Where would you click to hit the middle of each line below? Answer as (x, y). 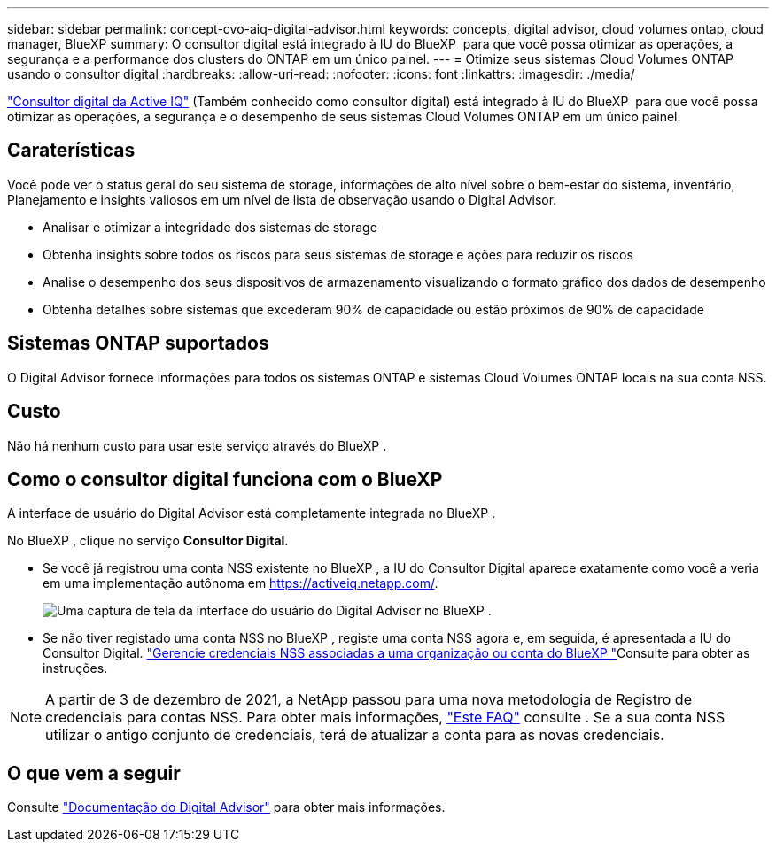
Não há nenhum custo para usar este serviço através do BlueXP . (197, 445)
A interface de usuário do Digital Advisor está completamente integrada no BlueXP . (252, 513)
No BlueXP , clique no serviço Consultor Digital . (148, 541)
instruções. (75, 668)
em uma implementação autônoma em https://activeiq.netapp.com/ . (241, 583)
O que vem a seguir (94, 773)
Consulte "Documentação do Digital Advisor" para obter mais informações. (226, 807)
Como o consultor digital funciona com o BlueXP (225, 479)
